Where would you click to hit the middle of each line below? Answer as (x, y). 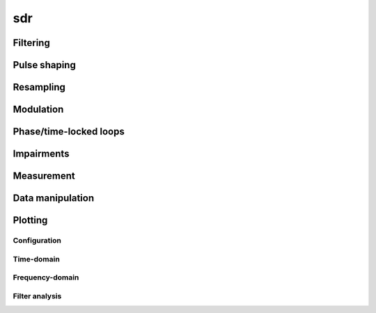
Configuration (37, 241)
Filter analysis (37, 296)
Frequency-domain (46, 278)
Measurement (44, 176)
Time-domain (37, 259)
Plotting (30, 220)
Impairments (41, 154)
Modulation (38, 110)
